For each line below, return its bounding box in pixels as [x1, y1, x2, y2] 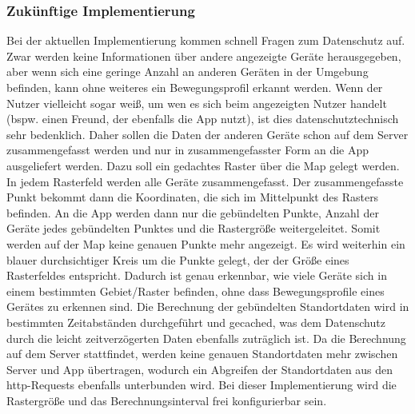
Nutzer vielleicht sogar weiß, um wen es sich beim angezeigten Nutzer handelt [6, 94, 387, 111]
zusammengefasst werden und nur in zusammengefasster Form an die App [6, 141, 369, 158]
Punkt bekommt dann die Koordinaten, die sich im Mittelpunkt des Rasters [6, 189, 379, 205]
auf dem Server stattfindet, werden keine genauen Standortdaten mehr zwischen [6, 345, 398, 362]
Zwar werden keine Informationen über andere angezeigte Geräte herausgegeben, [6, 47, 401, 64]
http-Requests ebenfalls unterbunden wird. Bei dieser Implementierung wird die [6, 376, 397, 393]
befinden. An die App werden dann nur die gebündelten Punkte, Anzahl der [6, 204, 379, 221]
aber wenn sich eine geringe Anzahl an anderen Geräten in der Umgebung [6, 63, 369, 80]
